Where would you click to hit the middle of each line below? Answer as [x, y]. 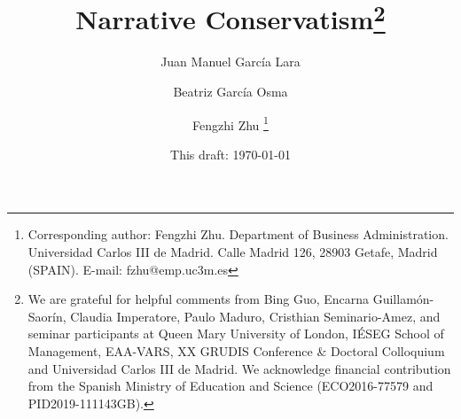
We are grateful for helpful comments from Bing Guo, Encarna [199, 299]
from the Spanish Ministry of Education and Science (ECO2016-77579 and [230, 386]
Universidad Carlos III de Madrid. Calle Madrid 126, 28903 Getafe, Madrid [233, 252]
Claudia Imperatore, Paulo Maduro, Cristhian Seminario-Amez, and [255, 316]
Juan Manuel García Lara [230, 62]
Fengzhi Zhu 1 [230, 123]
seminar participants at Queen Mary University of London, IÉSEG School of [236, 334]
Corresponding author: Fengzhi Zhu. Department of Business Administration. [238, 234]
